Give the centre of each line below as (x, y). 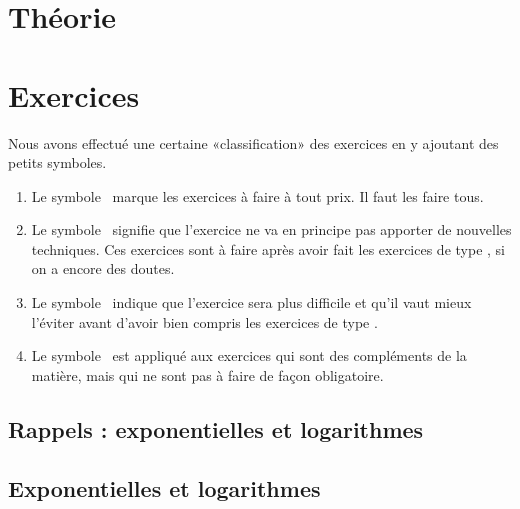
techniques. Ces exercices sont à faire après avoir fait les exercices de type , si (268, 248)
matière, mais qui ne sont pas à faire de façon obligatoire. (207, 374)
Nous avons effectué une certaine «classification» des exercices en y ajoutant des (253, 142)
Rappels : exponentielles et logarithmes (216, 428)
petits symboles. (57, 162)
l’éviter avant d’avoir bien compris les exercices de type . (204, 321)
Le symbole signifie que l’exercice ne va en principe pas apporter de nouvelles (271, 229)
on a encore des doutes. (103, 268)
